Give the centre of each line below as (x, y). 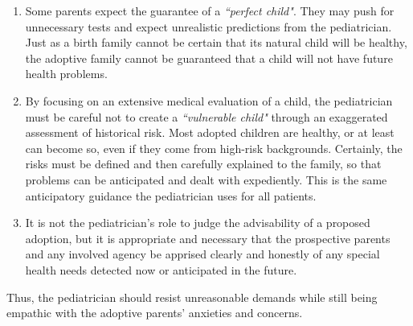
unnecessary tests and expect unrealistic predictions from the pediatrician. (209, 26)
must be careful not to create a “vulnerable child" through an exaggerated (206, 116)
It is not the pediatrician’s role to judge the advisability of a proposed (198, 223)
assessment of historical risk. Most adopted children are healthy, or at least (210, 132)
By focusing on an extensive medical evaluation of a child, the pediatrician (209, 100)
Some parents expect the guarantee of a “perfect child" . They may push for (210, 10)
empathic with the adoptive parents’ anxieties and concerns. (155, 313)
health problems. (66, 74)
